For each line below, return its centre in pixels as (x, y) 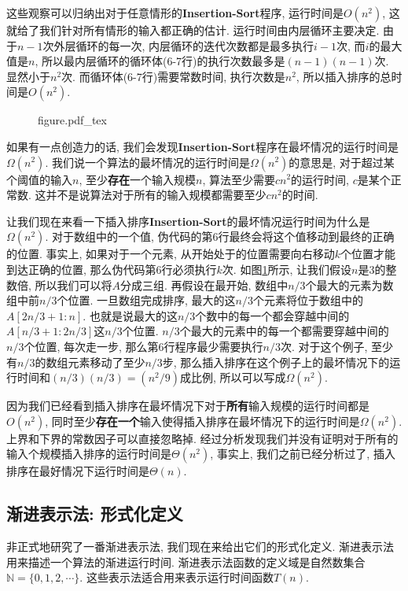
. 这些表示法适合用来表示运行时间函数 (176, 577)
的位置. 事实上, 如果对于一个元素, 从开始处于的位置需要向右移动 (171, 254)
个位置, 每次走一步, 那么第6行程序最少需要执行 (143, 346)
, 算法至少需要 (239, 179)
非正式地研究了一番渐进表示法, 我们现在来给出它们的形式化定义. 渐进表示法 (200, 547)
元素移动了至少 (107, 362)
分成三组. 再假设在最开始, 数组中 (204, 284)
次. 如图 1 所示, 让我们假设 (287, 269)
